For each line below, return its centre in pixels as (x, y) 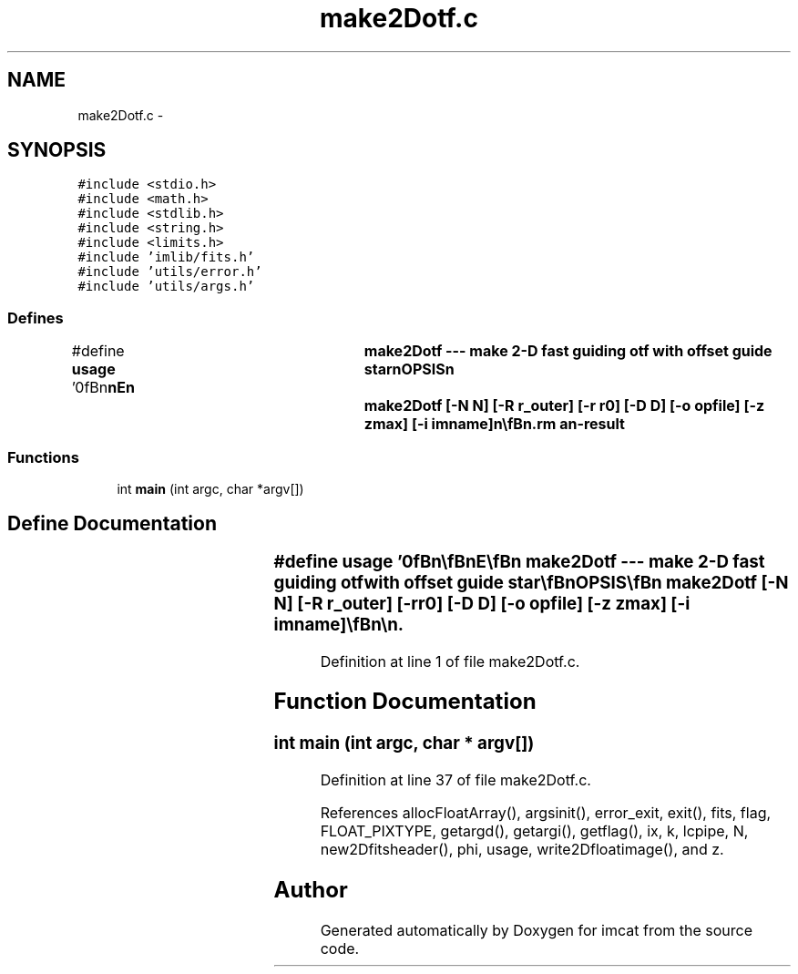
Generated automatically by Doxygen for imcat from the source (537, 930)
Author (311, 889)
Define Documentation (112, 524)
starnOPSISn (409, 369)
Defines (36, 318)
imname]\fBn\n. (339, 624)
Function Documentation (405, 702)
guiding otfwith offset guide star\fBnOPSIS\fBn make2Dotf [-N (531, 582)
